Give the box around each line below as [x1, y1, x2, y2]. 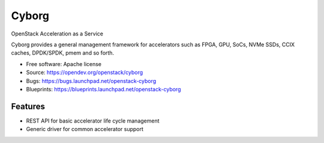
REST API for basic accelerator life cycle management [26, 117, 160, 124]
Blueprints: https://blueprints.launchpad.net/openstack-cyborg [26, 85, 181, 93]
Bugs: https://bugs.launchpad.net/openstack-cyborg [26, 77, 157, 84]
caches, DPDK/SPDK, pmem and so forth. [11, 49, 114, 56]
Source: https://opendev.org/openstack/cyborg [26, 69, 143, 76]
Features [11, 101, 45, 111]
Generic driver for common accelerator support [26, 126, 144, 133]
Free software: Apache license [26, 60, 102, 67]
